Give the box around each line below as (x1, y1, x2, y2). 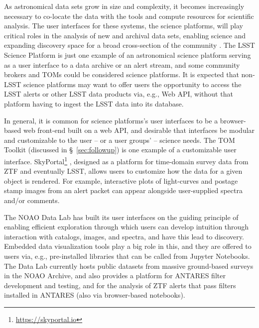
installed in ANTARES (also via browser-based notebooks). (4, 290, 185, 300)
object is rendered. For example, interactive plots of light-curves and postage (4, 175, 238, 186)
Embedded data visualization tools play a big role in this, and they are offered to (4, 241, 252, 251)
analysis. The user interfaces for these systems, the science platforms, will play (4, 20, 243, 31)
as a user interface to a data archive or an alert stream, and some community (4, 59, 240, 70)
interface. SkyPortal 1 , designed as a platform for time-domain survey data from (4, 154, 249, 166)
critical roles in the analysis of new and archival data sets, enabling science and (4, 30, 246, 40)
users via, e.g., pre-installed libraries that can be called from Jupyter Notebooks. (4, 250, 250, 261)
